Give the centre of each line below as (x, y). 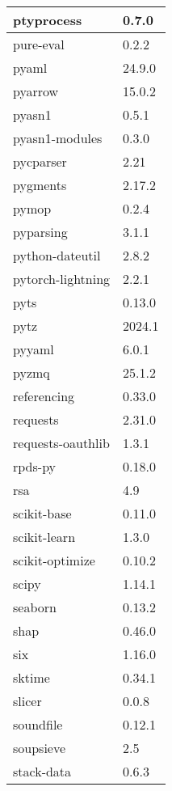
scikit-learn (44, 537)
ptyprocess (48, 20)
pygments (40, 185)
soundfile (38, 724)
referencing (44, 396)
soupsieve (40, 748)
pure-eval (39, 44)
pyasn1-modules (58, 138)
